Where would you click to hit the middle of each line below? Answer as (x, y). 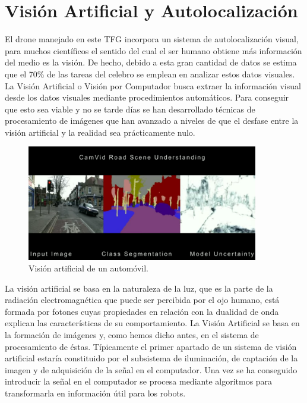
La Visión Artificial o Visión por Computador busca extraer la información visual (153, 85)
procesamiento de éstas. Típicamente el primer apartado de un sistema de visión (151, 346)
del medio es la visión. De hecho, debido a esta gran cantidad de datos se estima (151, 62)
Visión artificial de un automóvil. (88, 268)
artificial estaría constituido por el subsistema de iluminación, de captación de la (151, 358)
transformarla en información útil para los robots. (95, 393)
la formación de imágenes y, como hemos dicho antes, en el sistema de (132, 335)
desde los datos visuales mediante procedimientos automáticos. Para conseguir (147, 97)
